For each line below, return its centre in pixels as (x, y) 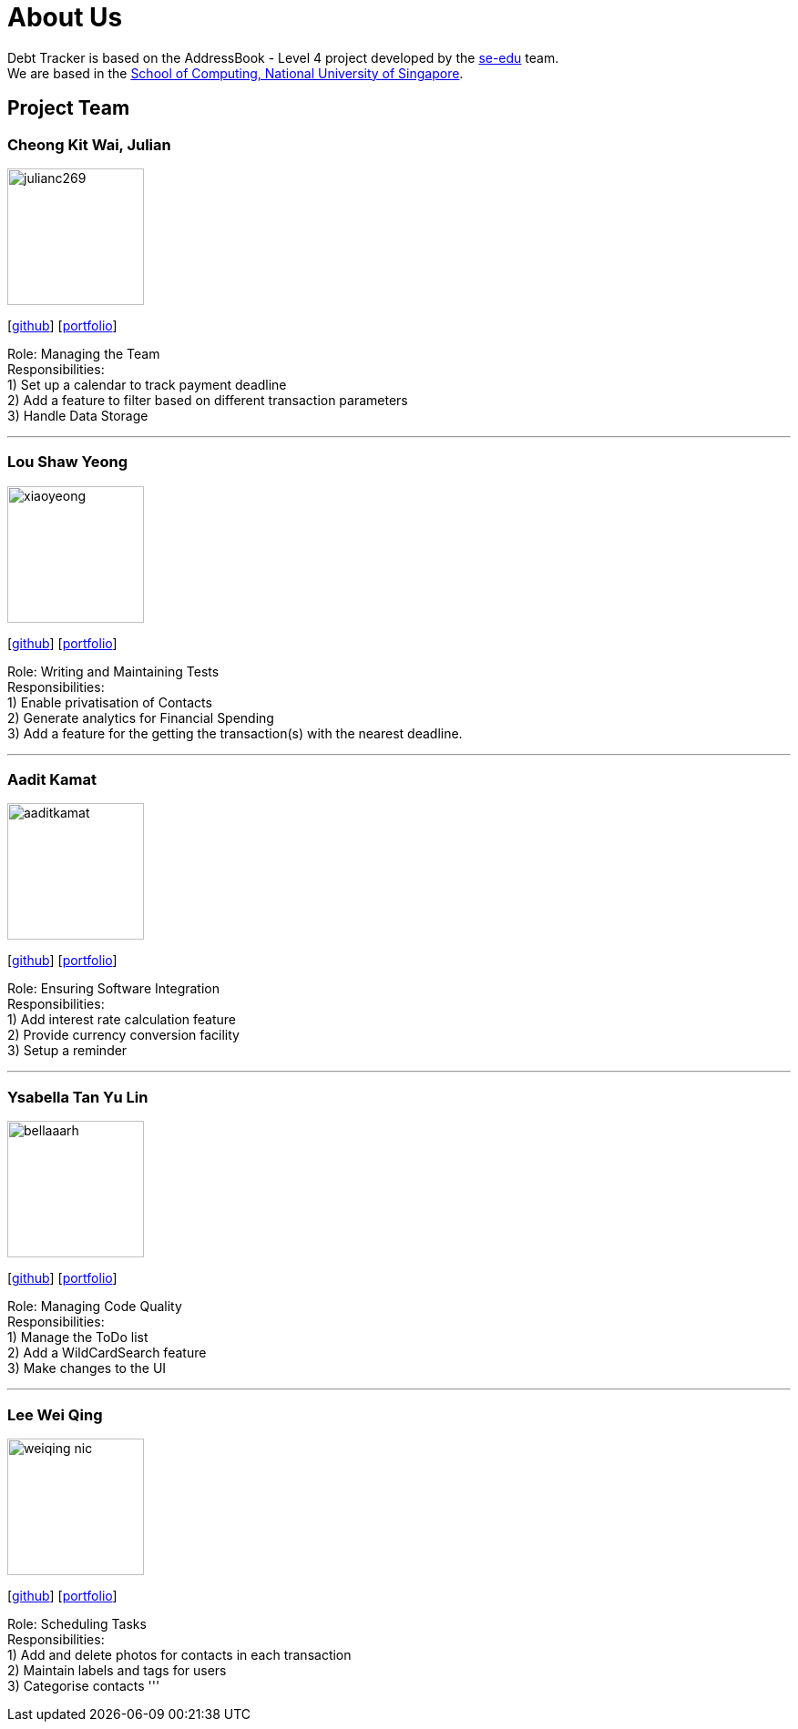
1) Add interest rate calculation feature (122, 1020)
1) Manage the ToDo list (78, 1337)
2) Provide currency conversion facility (123, 1035)
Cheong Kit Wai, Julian (89, 144)
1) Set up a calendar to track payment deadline (147, 384)
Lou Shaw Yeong (67, 462)
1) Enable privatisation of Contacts (110, 702)
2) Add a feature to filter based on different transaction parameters (208, 400)
